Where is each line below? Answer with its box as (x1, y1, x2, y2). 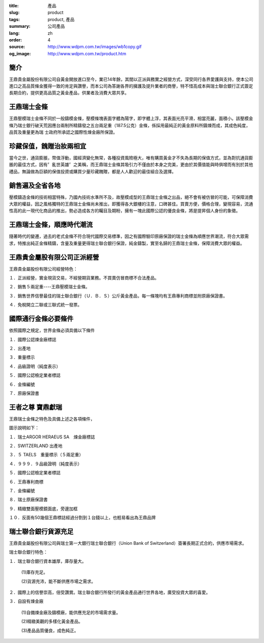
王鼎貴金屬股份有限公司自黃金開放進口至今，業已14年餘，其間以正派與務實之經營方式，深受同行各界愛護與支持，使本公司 (9, 76, 254, 82)
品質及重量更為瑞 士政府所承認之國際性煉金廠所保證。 (9, 129, 117, 135)
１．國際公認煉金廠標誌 (9, 336, 56, 342)
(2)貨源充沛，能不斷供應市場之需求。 (21, 578, 96, 584)
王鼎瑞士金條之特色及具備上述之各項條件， (9, 416, 95, 422)
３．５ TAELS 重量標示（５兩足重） (9, 452, 84, 458)
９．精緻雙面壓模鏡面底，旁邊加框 (9, 506, 78, 512)
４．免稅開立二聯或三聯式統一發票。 (9, 302, 82, 308)
